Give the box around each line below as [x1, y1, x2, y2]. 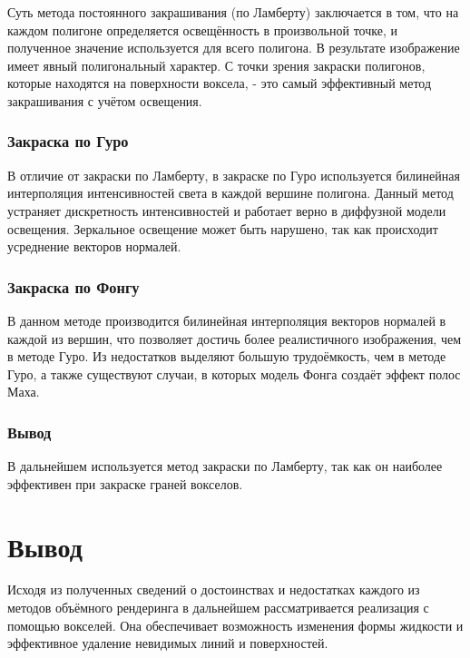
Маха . [7, 382, 40, 401]
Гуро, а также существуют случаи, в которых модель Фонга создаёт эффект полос [7, 364, 461, 383]
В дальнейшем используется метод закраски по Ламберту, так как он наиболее [7, 457, 443, 476]
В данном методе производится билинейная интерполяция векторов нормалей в [7, 310, 446, 329]
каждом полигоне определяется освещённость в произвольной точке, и [7, 20, 397, 39]
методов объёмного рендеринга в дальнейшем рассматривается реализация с [7, 598, 429, 617]
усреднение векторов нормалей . [7, 237, 181, 256]
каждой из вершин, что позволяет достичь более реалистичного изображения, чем [7, 329, 461, 348]
